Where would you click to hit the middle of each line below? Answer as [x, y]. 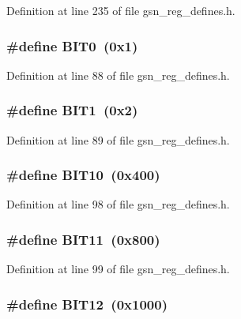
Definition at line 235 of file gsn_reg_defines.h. [121, 10]
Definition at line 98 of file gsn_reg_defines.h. [118, 204]
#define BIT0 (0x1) [72, 45]
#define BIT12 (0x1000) [87, 304]
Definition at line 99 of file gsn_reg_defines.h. [118, 269]
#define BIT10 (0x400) [83, 175]
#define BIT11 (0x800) [83, 239]
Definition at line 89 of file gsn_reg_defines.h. [118, 139]
